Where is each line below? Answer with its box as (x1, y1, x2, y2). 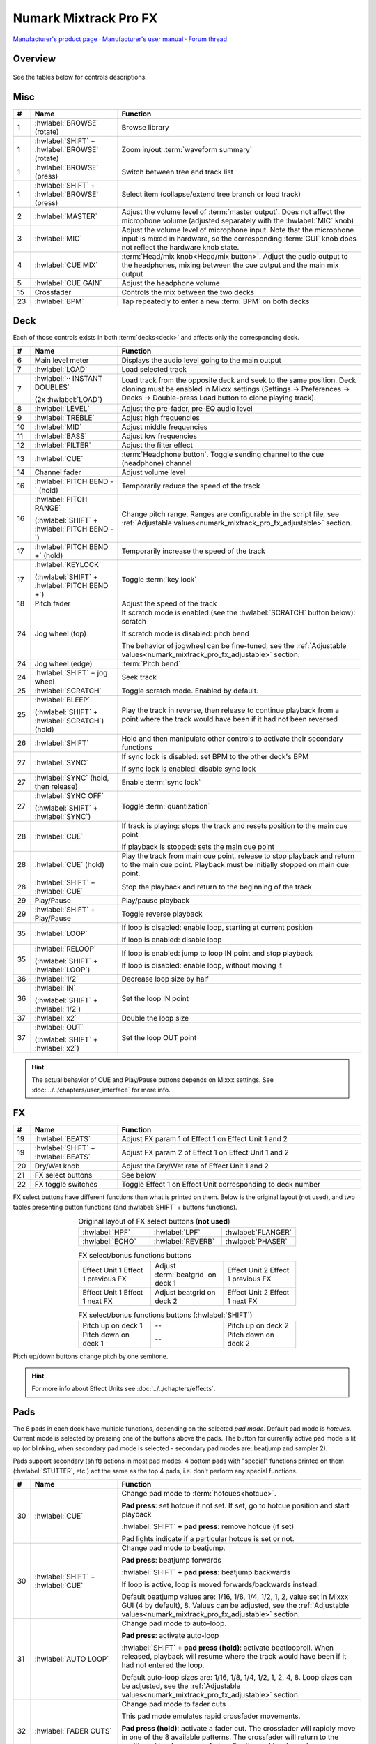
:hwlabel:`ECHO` (82, 1236, 137, 1246)
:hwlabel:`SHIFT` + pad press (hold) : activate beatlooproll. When (121, 1643, 334, 1653)
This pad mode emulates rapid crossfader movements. (121, 1711, 301, 1721)
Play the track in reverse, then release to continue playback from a (121, 705, 339, 715)
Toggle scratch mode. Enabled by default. (121, 686, 259, 696)
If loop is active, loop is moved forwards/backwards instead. (121, 1580, 320, 1589)
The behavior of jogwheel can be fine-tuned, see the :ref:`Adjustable (121, 640, 347, 650)
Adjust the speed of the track (121, 599, 217, 608)
